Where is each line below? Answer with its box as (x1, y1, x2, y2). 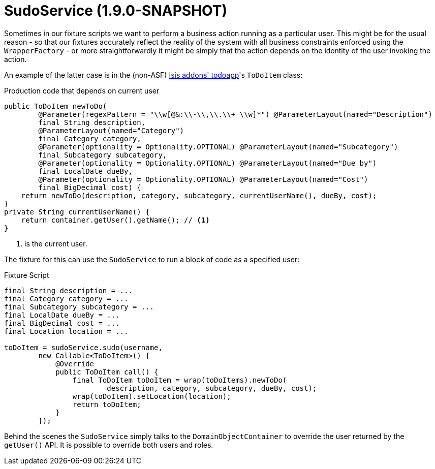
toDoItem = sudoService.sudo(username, (4, 343, 163, 352)
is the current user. (24, 239, 87, 248)
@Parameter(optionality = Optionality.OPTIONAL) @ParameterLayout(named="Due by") (38, 159, 377, 167)
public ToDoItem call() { (55, 367, 159, 376)
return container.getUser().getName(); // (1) (21, 215, 210, 224)
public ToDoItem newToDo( (4, 102, 107, 110)
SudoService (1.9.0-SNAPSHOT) (4, 2, 228, 19)
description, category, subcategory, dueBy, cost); (107, 384, 317, 392)
